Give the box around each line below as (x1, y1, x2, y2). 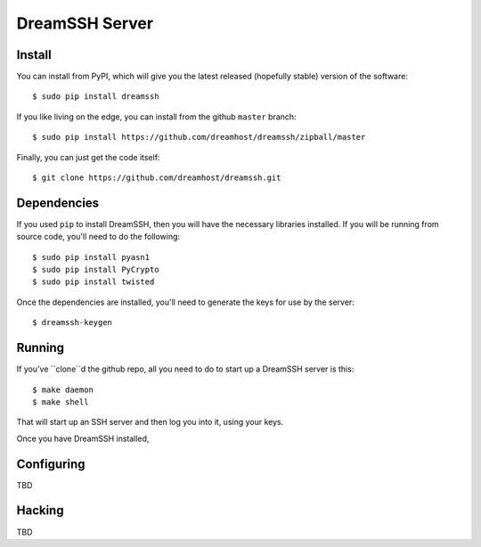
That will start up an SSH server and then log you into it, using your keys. (16, 417, 284, 428)
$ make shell (32, 396, 89, 407)
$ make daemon (32, 384, 94, 395)
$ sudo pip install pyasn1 (32, 252, 151, 262)
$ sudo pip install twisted (32, 277, 155, 287)
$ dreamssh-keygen (32, 317, 113, 328)
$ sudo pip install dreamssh (32, 92, 159, 102)
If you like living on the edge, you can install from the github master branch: (16, 111, 298, 122)
